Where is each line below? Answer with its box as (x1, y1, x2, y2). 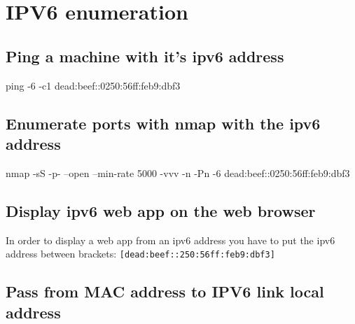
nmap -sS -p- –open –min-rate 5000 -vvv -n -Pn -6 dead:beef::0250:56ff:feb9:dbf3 (6, 165, 350, 180)
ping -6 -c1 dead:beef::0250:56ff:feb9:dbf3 (6, 78, 181, 92)
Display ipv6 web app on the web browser (6, 199, 316, 221)
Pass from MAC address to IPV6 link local (6, 281, 324, 302)
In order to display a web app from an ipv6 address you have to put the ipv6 (6, 232, 335, 247)
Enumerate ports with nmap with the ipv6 (6, 112, 321, 134)
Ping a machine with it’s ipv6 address (6, 45, 284, 66)
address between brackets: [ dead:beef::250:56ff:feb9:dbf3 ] (6, 246, 275, 261)
